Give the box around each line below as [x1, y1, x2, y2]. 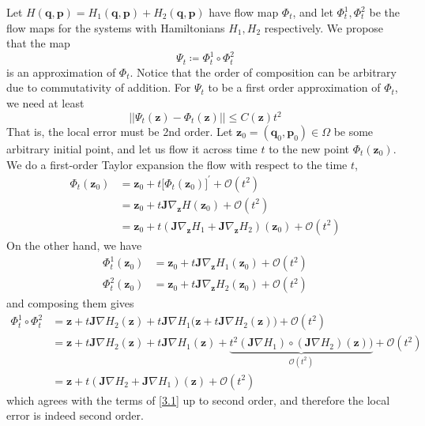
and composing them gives [6, 295, 134, 311]
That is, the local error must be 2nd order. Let [6, 123, 233, 140]
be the [369, 4, 400, 20]
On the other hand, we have [6, 236, 142, 253]
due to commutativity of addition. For [6, 79, 191, 96]
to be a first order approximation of [208, 79, 381, 96]
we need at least [6, 94, 85, 111]
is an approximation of [6, 63, 116, 80]
